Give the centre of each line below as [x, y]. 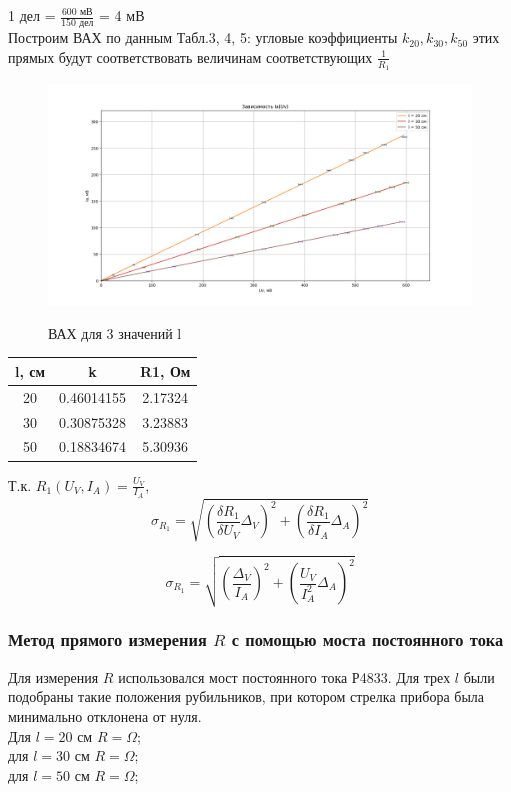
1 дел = [32, 15]
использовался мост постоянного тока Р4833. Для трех [284, 676]
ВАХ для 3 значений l [115, 332]
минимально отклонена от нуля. [105, 715]
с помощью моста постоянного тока [367, 639]
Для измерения [53, 676]
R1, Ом [165, 370]
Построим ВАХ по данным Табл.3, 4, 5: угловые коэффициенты [203, 37]
